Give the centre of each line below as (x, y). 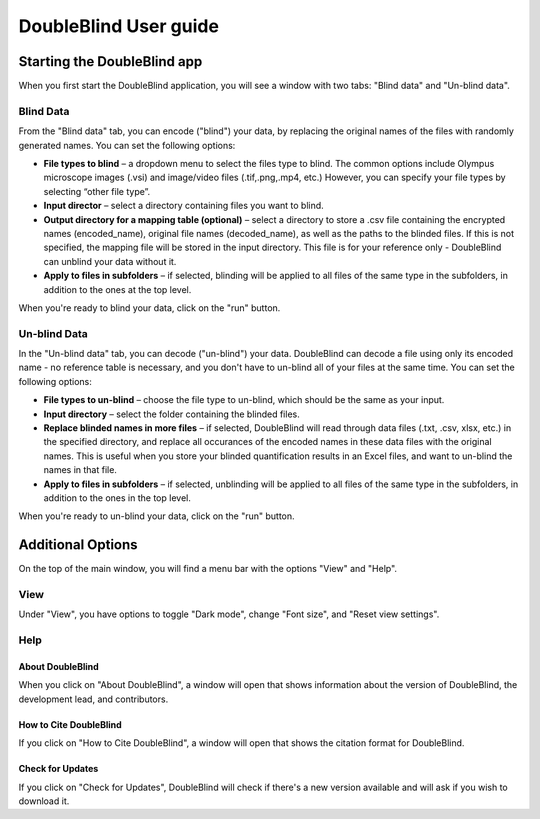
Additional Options (78, 545)
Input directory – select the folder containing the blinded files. (171, 414)
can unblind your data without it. (110, 261)
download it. (44, 801)
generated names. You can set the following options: (127, 145)
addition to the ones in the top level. (117, 497)
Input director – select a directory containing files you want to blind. (183, 206)
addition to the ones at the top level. (117, 289)
